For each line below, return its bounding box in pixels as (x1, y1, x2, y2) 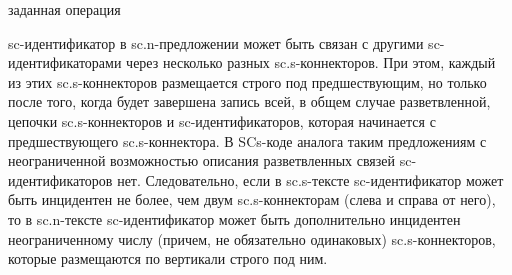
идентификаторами (8, 52, 122, 73)
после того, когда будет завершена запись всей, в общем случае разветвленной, (8, 91, 491, 112)
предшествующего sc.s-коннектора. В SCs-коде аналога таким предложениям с (8, 130, 487, 151)
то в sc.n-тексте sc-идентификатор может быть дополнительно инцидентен (8, 208, 461, 229)
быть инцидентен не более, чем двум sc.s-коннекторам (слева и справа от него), (8, 189, 496, 210)
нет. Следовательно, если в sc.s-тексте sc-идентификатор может (117, 169, 504, 190)
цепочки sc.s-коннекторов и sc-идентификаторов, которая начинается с (8, 110, 436, 131)
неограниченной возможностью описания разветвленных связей (8, 150, 396, 171)
